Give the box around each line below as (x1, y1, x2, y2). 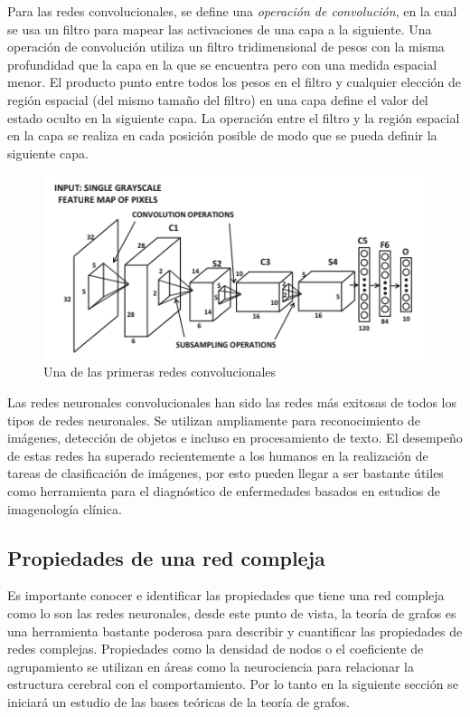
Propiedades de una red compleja (7, 543, 325, 571)
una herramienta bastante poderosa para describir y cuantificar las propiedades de (7, 621, 463, 640)
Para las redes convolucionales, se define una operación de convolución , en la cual (7, 2, 457, 20)
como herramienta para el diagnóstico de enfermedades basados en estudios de (7, 482, 440, 501)
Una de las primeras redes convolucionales (43, 362, 277, 381)
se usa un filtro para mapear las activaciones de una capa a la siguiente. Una (7, 19, 432, 38)
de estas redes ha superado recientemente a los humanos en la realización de (7, 445, 428, 464)
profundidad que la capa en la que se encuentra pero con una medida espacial (7, 54, 437, 73)
